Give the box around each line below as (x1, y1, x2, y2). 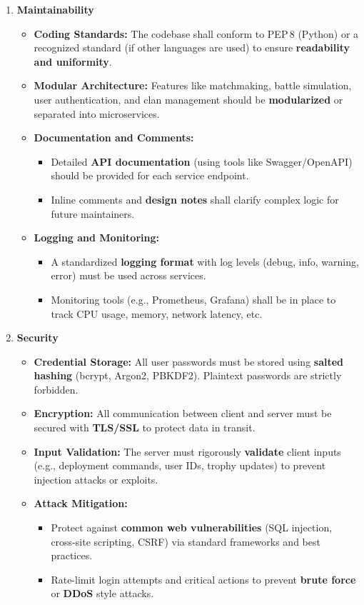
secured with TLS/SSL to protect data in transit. (34, 420, 256, 435)
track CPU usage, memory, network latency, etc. (51, 306, 263, 321)
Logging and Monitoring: (34, 230, 159, 245)
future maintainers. (51, 206, 135, 221)
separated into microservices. (34, 106, 160, 121)
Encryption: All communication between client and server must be (34, 406, 332, 421)
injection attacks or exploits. (34, 471, 158, 486)
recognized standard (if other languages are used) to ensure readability (34, 40, 350, 55)
